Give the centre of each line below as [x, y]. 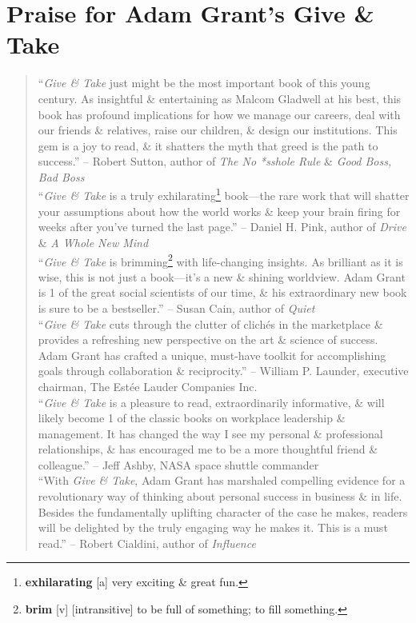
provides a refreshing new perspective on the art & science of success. [208, 339]
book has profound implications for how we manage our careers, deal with [219, 114]
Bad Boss [61, 176]
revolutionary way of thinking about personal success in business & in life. [220, 496]
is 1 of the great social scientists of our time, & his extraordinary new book [222, 292]
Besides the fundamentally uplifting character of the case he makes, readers [223, 511]
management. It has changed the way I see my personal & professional [210, 433]
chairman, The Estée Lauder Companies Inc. [148, 386]
